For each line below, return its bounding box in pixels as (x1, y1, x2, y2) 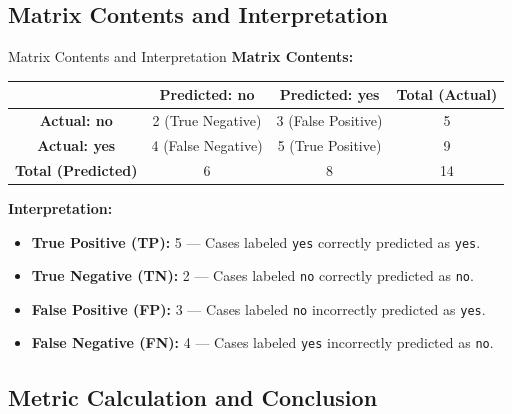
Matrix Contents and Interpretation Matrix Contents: (8, 46, 354, 67)
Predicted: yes (279, 84, 380, 105)
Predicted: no (159, 84, 255, 105)
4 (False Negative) (151, 134, 263, 155)
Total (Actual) (396, 84, 498, 105)
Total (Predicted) (15, 159, 138, 180)
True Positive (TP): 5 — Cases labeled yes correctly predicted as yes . (31, 231, 481, 252)
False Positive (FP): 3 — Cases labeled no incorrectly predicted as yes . (31, 298, 486, 319)
